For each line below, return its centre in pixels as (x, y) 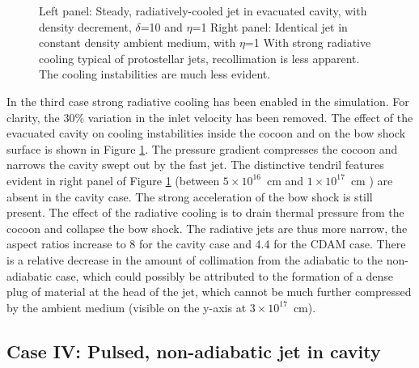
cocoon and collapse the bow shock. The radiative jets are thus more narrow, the (207, 228)
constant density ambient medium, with (138, 42)
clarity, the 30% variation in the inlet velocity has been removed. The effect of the (210, 117)
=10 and (161, 26)
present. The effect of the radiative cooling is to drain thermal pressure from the (205, 212)
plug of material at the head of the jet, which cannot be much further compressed (209, 292)
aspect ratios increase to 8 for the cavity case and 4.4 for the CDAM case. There (206, 244)
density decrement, (85, 26)
